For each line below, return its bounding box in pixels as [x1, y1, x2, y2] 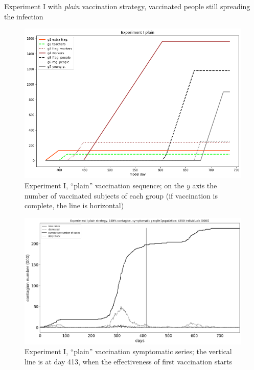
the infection [4, 11, 43, 21]
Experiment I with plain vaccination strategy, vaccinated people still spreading [4, 1, 250, 11]
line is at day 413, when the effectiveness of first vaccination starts [25, 356, 233, 366]
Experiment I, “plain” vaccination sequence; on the [25, 180, 184, 191]
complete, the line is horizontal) [25, 200, 124, 211]
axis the [192, 180, 217, 191]
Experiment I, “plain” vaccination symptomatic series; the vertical [25, 346, 232, 357]
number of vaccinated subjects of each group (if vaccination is [25, 190, 218, 201]
